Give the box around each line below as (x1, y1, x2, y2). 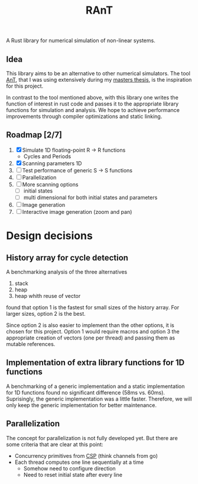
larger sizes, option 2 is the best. (6, 310, 86, 317)
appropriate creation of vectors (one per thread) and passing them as (6, 334, 176, 341)
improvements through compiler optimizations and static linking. (6, 113, 163, 120)
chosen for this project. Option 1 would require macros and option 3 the (6, 328, 180, 335)
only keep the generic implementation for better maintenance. (6, 401, 157, 409)
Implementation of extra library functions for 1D (6, 358, 185, 368)
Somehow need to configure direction (23, 464, 116, 472)
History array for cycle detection (6, 252, 129, 262)
